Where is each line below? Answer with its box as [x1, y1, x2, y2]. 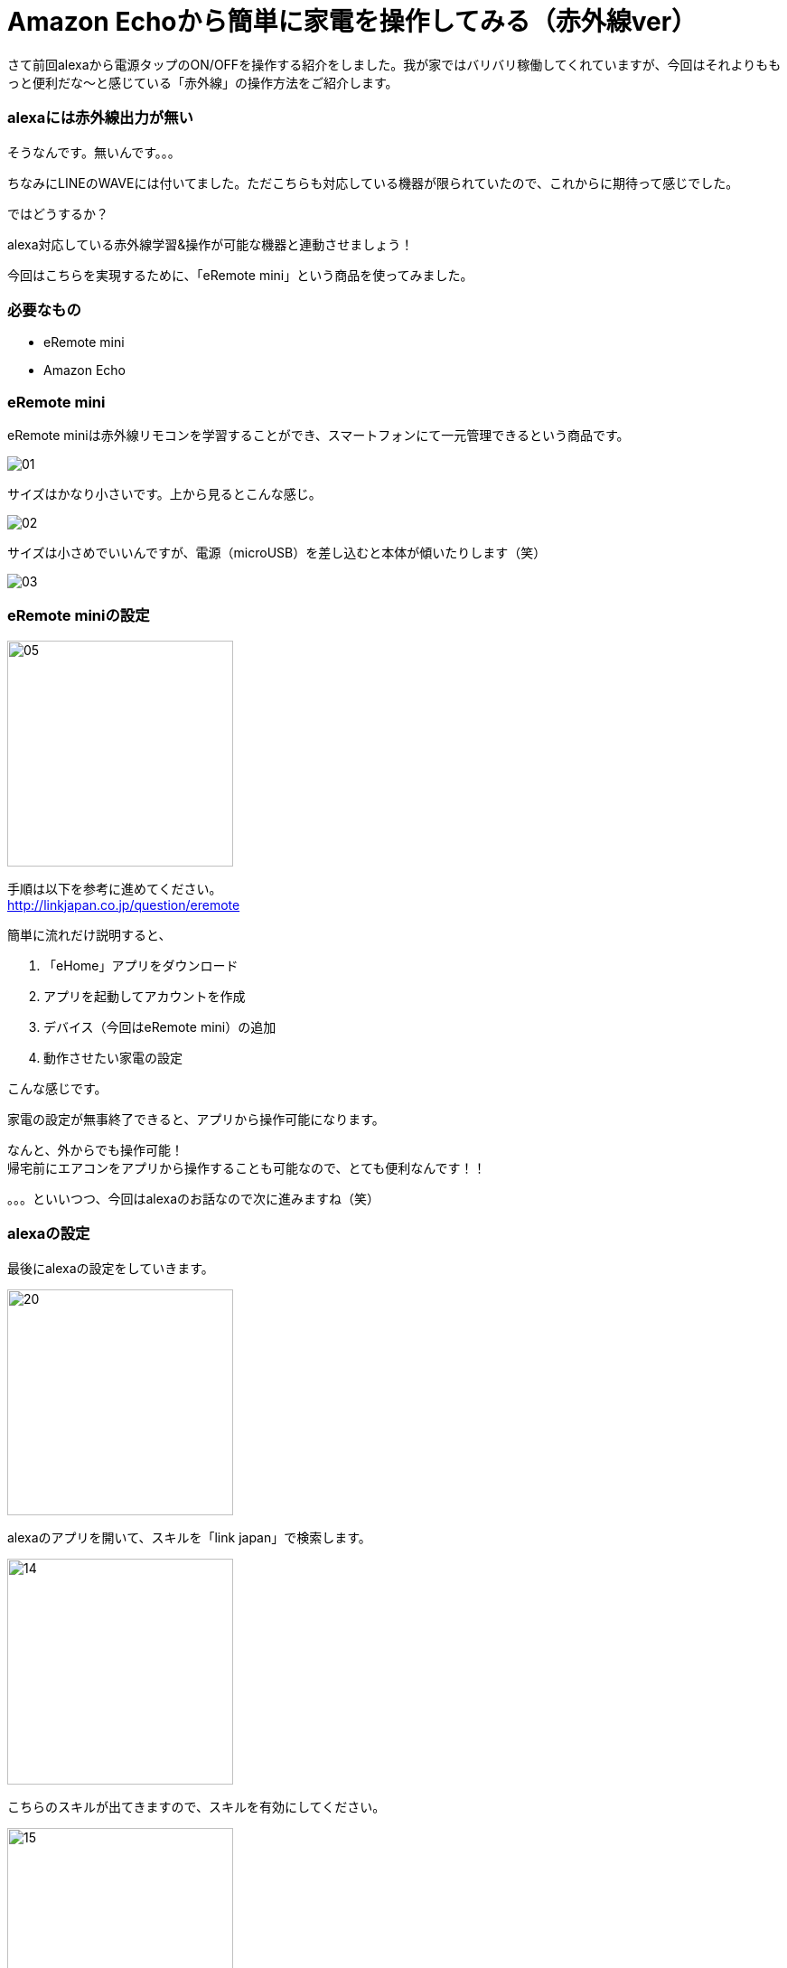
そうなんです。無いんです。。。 [7, 144, 181, 160]
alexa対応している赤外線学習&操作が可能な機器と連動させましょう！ [7, 236, 414, 252]
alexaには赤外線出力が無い [7, 108, 193, 127]
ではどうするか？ [7, 205, 108, 221]
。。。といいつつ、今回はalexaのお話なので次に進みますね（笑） [7, 1190, 380, 1206]
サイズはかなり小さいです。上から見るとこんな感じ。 [7, 486, 322, 501]
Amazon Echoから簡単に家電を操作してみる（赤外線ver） [7, 6, 698, 37]
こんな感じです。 [7, 1080, 108, 1096]
